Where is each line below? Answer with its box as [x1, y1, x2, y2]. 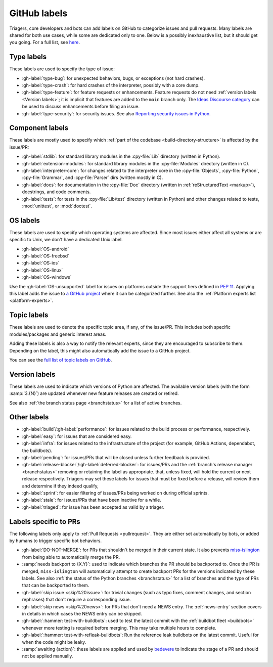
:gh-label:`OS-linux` [22, 267, 63, 273]
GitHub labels [9, 8, 68, 19]
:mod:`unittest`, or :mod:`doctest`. [22, 203, 92, 209]
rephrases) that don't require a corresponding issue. [22, 597, 131, 603]
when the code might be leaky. [22, 639, 86, 645]
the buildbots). [22, 448, 53, 454]
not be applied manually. [22, 653, 73, 659]
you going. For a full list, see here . [9, 39, 80, 46]
